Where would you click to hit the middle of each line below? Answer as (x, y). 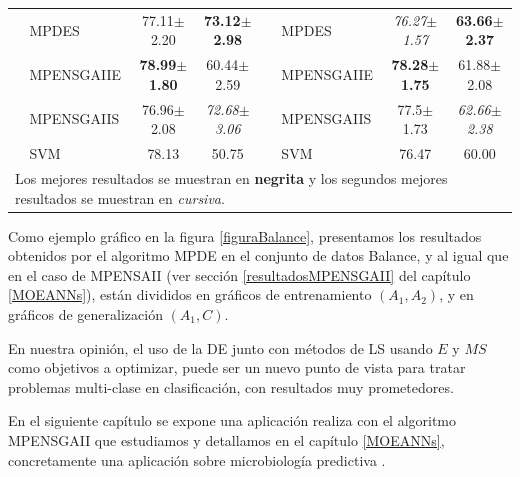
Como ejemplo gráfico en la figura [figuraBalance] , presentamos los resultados (245, 235)
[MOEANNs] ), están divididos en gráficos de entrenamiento (190, 294)
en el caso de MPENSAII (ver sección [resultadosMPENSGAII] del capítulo (239, 274)
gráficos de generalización (85, 313)
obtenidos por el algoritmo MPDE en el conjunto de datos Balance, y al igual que (258, 255)
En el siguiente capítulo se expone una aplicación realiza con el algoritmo (232, 420)
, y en (456, 294)
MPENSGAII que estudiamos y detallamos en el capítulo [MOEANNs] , (226, 439)
